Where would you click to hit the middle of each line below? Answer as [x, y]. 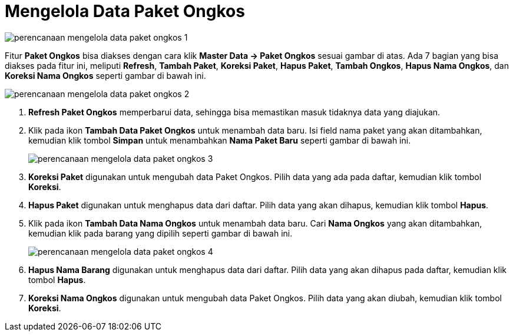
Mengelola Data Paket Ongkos [125, 11]
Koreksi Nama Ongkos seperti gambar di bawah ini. [105, 75]
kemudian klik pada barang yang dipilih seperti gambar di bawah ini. [160, 233]
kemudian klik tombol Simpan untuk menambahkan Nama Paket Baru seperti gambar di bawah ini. [220, 140]
